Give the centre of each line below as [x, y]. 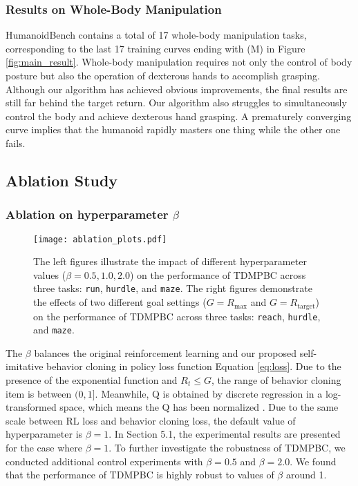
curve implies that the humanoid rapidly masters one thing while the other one [173, 129]
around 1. [306, 475]
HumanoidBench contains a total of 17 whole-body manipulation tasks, [156, 35]
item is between [39, 393]
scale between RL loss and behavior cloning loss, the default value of [151, 420]
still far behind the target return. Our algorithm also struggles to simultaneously [176, 103]
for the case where [44, 447]
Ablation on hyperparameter [87, 214]
